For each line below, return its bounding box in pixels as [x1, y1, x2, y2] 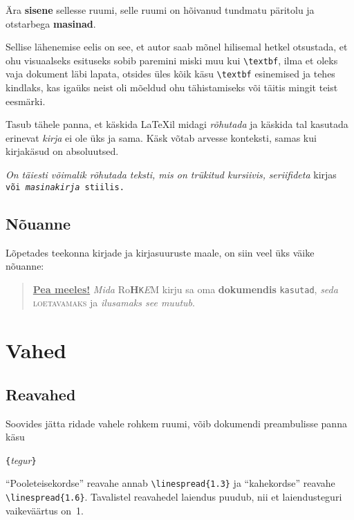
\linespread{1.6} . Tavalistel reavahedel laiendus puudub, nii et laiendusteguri [6, 490, 342, 504]
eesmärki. [6, 93, 46, 108]
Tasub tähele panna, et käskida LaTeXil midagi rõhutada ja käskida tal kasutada [6, 117, 348, 131]
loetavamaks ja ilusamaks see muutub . [32, 295, 195, 310]
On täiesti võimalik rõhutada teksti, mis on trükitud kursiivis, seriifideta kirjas [6, 167, 337, 182]
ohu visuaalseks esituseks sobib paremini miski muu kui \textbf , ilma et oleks [6, 53, 338, 67]
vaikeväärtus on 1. [6, 503, 84, 517]
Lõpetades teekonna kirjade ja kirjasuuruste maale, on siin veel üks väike [6, 245, 315, 259]
